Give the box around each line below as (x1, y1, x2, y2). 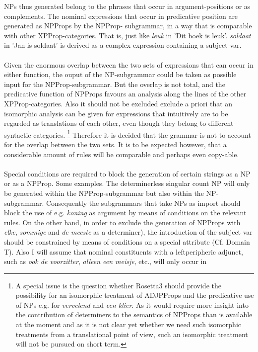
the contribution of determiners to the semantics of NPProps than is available (15, 309, 253, 320)
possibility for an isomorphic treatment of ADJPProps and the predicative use (15, 290, 254, 300)
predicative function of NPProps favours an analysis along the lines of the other (4, 88, 247, 99)
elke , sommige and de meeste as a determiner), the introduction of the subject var (4, 227, 253, 237)
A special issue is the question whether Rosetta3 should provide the (15, 280, 221, 290)
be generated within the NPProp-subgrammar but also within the (4, 187, 204, 198)
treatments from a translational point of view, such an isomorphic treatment (15, 329, 248, 339)
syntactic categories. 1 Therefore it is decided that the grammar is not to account (4, 128, 251, 140)
